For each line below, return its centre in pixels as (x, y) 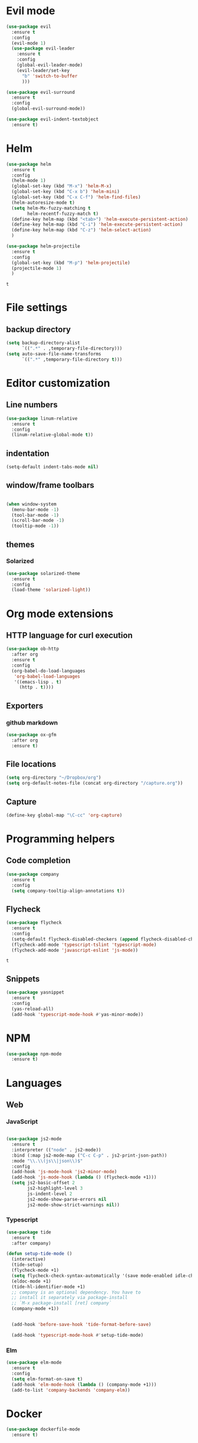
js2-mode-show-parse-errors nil (67, 1199)
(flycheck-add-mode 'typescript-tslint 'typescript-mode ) (84, 945)
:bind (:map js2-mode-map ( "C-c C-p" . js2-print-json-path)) (89, 1155)
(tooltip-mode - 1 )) (35, 526)
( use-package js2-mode (34, 1139)
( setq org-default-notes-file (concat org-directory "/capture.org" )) (95, 783)
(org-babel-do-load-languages (48, 671)
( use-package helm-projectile (43, 246)
